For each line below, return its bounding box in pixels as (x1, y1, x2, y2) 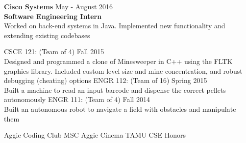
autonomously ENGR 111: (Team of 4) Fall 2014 (4, 94, 150, 104)
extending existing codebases (4, 30, 90, 40)
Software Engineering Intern (4, 11, 102, 21)
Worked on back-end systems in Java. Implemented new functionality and (4, 20, 225, 31)
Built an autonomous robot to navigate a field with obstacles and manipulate (4, 103, 236, 114)
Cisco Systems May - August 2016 (4, 1, 113, 11)
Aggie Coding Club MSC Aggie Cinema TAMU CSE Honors (4, 130, 186, 140)
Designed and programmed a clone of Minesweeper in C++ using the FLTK (4, 56, 233, 66)
